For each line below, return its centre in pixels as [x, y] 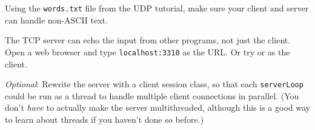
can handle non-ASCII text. [56, 20]
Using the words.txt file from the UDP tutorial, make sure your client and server [157, 8]
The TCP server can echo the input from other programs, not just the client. [148, 40]
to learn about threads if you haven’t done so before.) [104, 119]
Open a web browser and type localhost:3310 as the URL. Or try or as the [148, 51]
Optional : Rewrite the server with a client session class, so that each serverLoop [154, 84]
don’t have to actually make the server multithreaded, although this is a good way [157, 107]
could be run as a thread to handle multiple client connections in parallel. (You [152, 95]
